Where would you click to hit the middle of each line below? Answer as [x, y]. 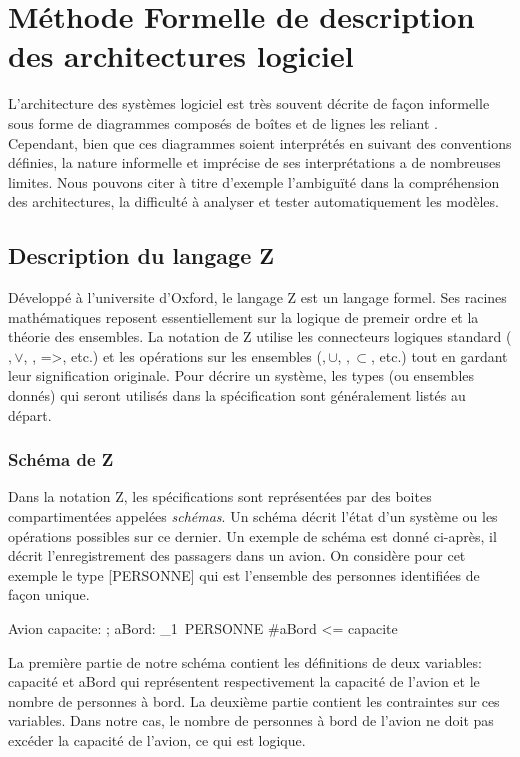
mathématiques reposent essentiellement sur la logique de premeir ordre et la [243, 316]
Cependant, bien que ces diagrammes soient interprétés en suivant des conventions [260, 142]
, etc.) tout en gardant [439, 355]
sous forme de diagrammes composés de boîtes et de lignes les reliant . [223, 122]
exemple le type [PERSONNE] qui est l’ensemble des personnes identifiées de [244, 574]
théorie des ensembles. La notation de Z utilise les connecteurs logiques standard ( [260, 336]
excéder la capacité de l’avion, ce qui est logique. [157, 739]
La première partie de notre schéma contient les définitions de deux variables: [245, 661]
